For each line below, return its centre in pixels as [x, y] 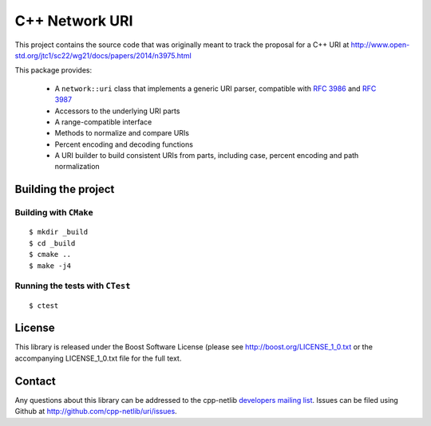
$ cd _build [52, 243]
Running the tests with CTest [73, 286]
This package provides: [53, 70]
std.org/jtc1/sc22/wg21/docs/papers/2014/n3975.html [103, 55]
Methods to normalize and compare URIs [122, 133]
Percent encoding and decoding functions [124, 144]
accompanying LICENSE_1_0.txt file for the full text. [98, 358]
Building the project [65, 189]
